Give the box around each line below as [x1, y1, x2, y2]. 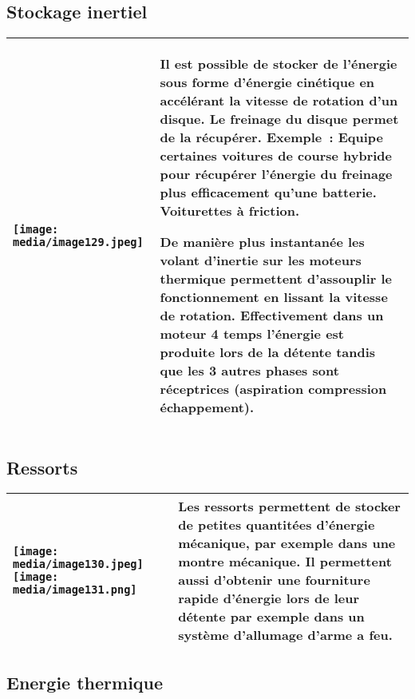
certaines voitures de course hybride [160, 146, 393, 165]
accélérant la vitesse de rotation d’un [160, 91, 398, 110]
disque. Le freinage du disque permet [160, 109, 399, 129]
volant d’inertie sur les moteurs [160, 251, 362, 270]
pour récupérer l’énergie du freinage [160, 165, 393, 184]
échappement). [160, 398, 255, 417]
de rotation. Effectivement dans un [160, 306, 384, 325]
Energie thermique [6, 669, 164, 694]
